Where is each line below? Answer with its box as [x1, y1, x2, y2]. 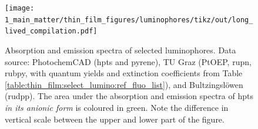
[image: [5, 4, 35, 12]
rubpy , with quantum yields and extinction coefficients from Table [5, 67, 243, 79]
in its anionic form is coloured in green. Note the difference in [5, 101, 229, 113]
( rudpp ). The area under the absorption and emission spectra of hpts [5, 90, 253, 102]
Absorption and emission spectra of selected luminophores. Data [5, 43, 236, 56]
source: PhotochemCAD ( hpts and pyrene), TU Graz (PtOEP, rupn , [5, 55, 252, 67]
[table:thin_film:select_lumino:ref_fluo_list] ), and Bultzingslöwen [5, 78, 243, 90]
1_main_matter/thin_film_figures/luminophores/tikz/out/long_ [5, 15, 253, 24]
